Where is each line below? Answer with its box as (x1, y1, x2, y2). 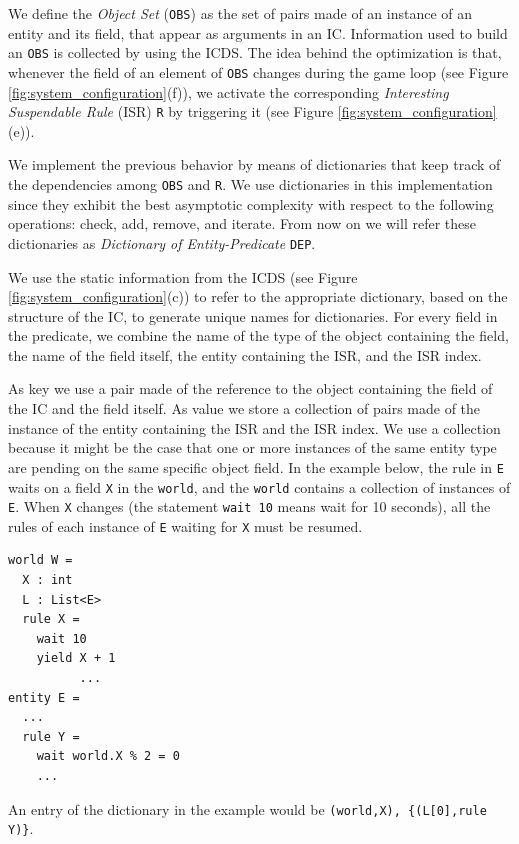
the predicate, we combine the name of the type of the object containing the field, (8, 325, 509, 346)
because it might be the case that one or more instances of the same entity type (8, 437, 497, 458)
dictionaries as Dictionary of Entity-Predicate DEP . (8, 232, 316, 253)
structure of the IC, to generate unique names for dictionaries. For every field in (8, 305, 498, 326)
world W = (8, 553, 73, 568)
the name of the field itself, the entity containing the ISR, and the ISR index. (8, 344, 482, 365)
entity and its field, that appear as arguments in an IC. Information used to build (8, 22, 508, 43)
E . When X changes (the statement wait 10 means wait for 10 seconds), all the (8, 496, 491, 517)
